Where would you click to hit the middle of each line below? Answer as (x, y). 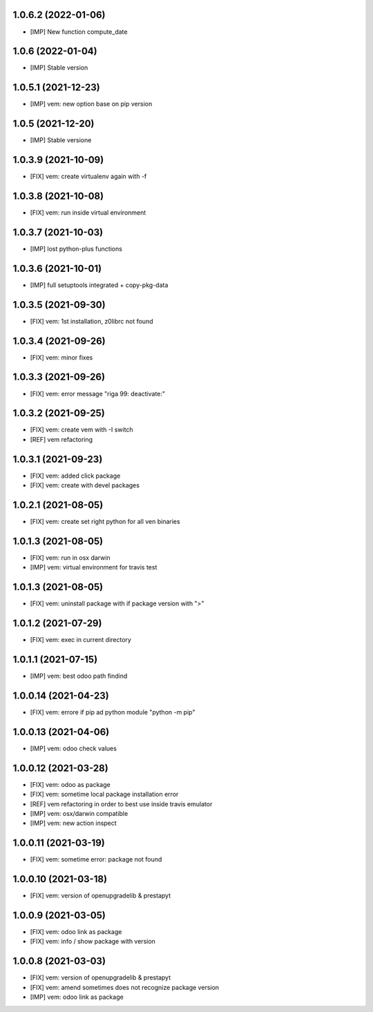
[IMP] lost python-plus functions (76, 249)
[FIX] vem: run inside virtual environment (88, 213)
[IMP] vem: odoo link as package (77, 997)
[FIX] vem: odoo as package (70, 784)
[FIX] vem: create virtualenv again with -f (88, 177)
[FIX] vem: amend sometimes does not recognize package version (125, 987)
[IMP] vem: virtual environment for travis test (94, 567)
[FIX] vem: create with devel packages (85, 485)
